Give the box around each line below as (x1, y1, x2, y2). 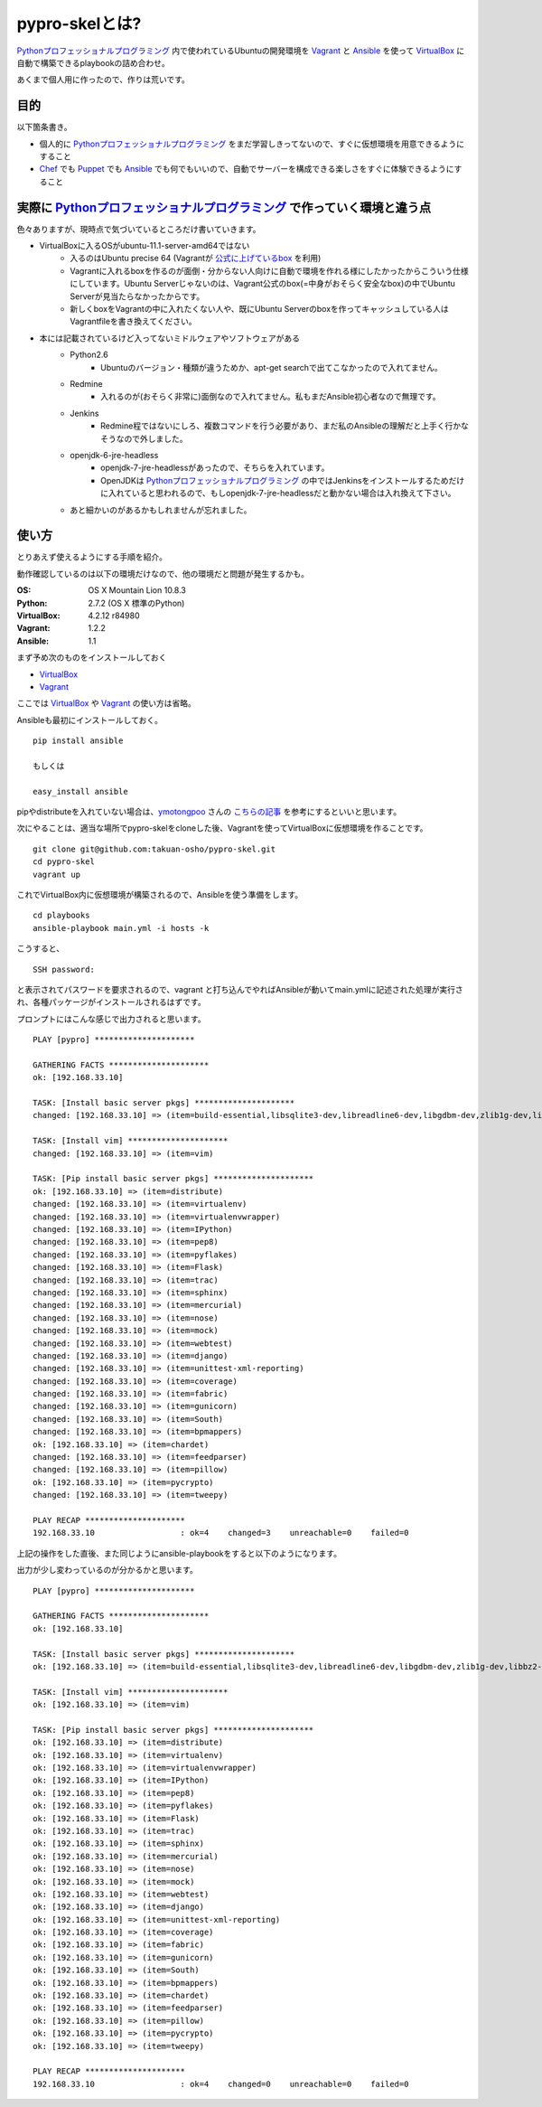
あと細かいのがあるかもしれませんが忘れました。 (70, 504, 252, 515)
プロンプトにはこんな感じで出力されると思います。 (16, 1013, 207, 1024)
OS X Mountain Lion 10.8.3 (88, 585, 187, 596)
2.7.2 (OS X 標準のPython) (88, 597, 185, 608)
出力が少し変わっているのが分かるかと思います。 (16, 1565, 198, 1576)
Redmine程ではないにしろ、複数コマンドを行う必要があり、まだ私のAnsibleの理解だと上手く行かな (100, 420, 469, 431)
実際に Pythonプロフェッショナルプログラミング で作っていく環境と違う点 (16, 200, 432, 215)
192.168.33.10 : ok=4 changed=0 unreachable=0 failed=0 (33, 2079, 409, 2089)
